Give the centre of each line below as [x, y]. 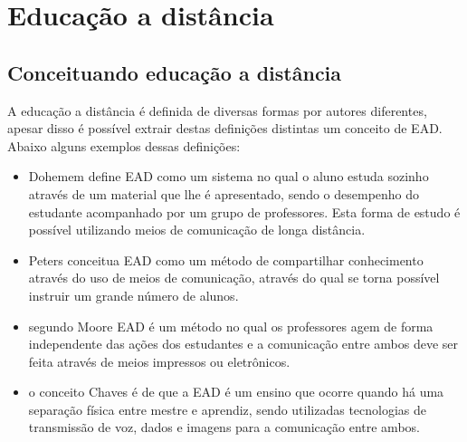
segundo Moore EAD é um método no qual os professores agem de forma [231, 326]
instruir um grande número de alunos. [133, 295]
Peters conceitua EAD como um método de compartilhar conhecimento [226, 259]
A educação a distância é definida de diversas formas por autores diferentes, [217, 110]
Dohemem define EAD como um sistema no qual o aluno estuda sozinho [229, 176]
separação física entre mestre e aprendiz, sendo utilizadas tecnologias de [228, 409]
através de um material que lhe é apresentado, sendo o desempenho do [224, 193]
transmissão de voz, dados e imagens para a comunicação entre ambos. [224, 427]
